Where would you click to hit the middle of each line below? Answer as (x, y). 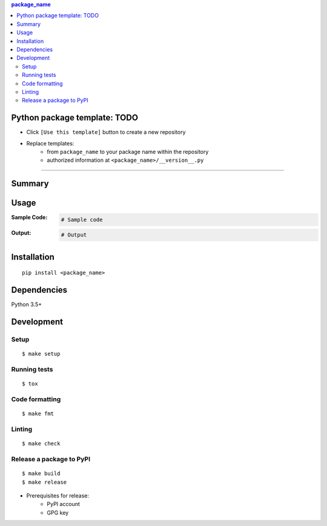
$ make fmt (38, 414)
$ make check (41, 444)
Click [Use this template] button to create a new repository (106, 132)
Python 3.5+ (27, 305)
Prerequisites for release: (58, 495)
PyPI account (63, 504)
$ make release (45, 482)
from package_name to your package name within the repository (128, 151)
